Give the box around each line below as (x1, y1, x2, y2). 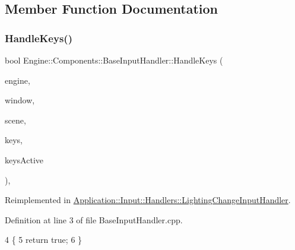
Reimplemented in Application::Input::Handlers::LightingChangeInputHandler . (5, 194, 291, 206)
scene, (5, 113, 26, 126)
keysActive (5, 153, 44, 166)
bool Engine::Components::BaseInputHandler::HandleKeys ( (5, 54, 223, 66)
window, (5, 94, 35, 106)
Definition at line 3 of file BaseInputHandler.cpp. (5, 213, 183, 226)
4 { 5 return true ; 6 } (5, 233, 83, 246)
